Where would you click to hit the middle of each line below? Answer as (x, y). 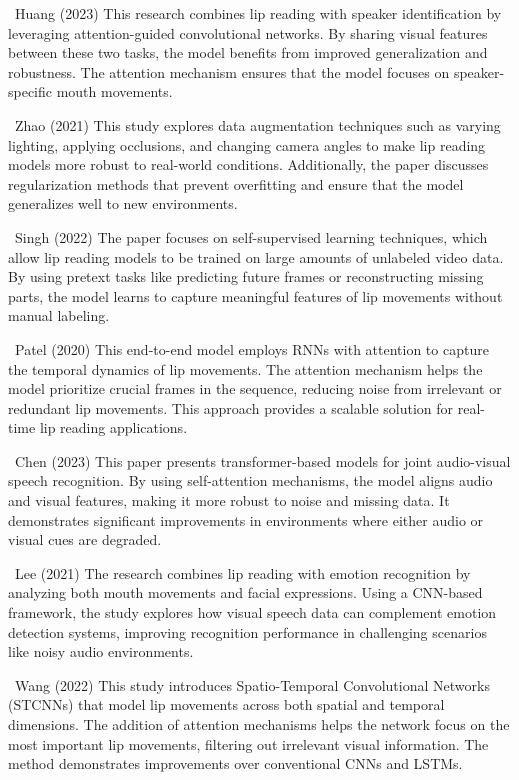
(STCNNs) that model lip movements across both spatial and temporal (226, 704)
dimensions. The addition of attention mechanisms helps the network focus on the (259, 724)
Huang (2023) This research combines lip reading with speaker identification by (258, 13)
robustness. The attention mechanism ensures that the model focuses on (229, 71)
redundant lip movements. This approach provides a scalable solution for (231, 407)
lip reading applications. (113, 427)
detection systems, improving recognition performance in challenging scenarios (247, 631)
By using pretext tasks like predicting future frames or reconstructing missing (246, 276)
